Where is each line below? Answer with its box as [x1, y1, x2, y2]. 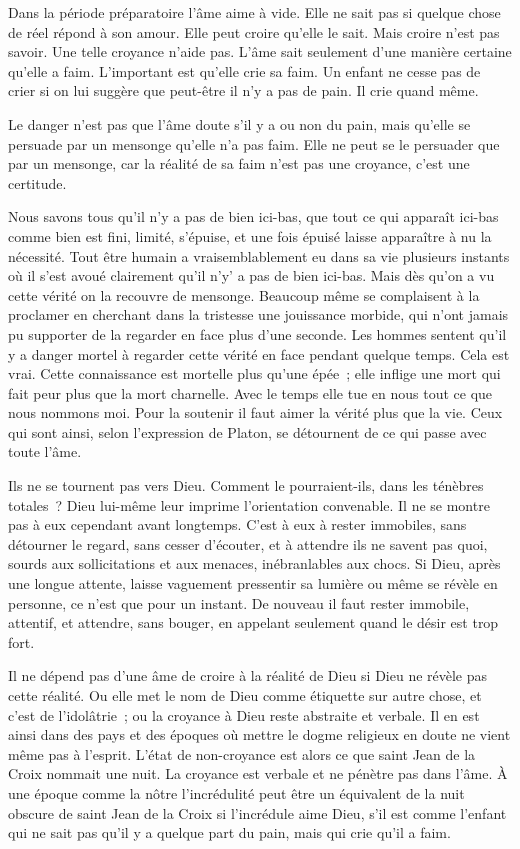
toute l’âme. [8, 441, 82, 462]
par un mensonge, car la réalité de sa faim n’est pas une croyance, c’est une [8, 153, 470, 174]
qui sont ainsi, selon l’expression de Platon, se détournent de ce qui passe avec [8, 421, 487, 442]
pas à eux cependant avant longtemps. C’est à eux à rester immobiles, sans [8, 514, 467, 535]
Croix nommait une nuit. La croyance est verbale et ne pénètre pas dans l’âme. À [8, 763, 508, 784]
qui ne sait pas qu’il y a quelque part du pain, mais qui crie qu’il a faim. [8, 822, 451, 843]
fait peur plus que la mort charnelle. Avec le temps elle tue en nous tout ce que [8, 382, 493, 403]
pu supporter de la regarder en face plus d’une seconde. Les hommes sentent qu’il [8, 323, 507, 344]
